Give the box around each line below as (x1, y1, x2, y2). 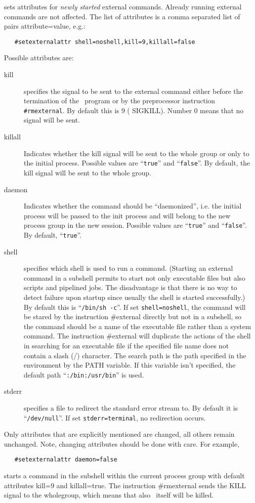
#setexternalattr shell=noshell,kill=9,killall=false (14, 38, 195, 45)
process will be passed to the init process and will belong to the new (24, 210, 231, 220)
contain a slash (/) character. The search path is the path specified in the (24, 350, 247, 360)
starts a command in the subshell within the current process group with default (4, 470, 245, 481)
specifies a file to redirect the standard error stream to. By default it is (24, 403, 238, 413)
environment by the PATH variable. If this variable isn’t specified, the (24, 360, 236, 370)
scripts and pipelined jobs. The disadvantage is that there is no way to (24, 282, 237, 293)
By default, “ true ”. (24, 229, 82, 240)
